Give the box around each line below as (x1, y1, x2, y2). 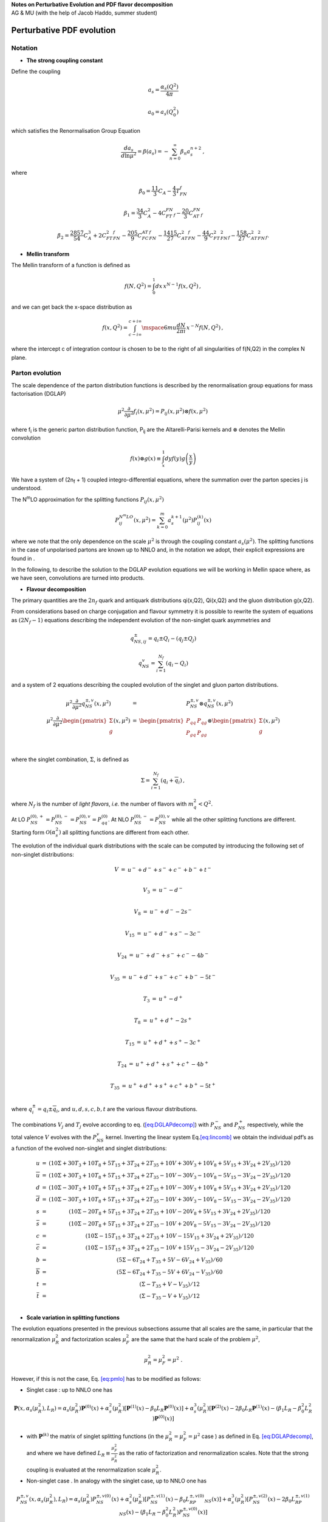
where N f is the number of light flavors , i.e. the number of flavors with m (11, 801, 194, 809)
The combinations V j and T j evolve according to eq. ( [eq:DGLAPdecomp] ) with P (11, 1121, 215, 1129)
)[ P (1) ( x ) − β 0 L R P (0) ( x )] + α (122, 1404, 194, 1413)
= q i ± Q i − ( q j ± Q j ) (148, 635, 197, 644)
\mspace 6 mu (142, 324, 177, 331)
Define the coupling (11, 68, 61, 75)
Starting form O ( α (11, 829, 56, 836)
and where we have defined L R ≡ (26, 1450, 111, 1458)
